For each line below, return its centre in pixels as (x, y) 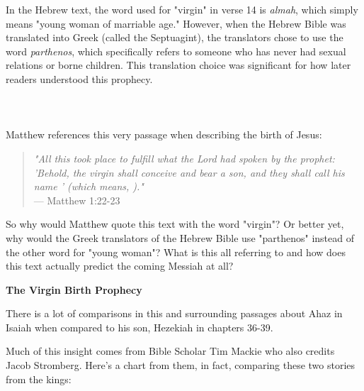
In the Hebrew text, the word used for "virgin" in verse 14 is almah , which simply (182, 9)
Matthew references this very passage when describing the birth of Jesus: (164, 134)
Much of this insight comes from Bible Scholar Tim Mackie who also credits (170, 351)
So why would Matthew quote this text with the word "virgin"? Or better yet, (175, 224)
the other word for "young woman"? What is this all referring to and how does (176, 252)
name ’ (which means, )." (89, 186)
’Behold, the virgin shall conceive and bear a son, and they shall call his (189, 172)
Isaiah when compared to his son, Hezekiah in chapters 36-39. (140, 327)
